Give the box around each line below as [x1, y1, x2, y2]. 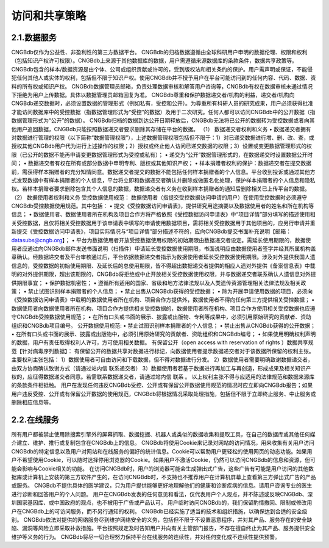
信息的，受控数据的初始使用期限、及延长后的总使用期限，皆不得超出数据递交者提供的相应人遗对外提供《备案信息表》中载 [11, 262, 316, 269]
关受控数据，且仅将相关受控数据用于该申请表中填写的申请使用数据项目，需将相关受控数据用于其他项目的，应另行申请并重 [11, 219, 316, 226]
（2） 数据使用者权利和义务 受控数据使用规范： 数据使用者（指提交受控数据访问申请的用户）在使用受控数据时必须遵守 [11, 193, 308, 201]
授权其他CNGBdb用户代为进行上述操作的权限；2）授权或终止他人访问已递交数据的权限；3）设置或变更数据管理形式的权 [11, 142, 312, 150]
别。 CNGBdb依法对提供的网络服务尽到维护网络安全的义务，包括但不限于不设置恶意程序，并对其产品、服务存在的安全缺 [11, 516, 313, 523]
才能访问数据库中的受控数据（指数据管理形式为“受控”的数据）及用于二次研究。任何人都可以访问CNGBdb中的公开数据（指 [11, 108, 316, 115]
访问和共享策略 [11, 9, 87, 23]
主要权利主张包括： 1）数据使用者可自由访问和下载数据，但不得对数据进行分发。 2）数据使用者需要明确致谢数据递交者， [11, 356, 314, 363]
